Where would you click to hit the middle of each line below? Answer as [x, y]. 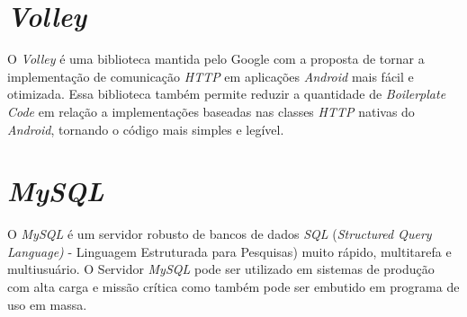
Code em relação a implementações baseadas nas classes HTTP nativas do [211, 111]
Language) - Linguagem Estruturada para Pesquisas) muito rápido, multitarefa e [229, 251]
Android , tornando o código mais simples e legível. [146, 129]
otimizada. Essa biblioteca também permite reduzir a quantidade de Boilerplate [227, 94]
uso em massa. [47, 304]
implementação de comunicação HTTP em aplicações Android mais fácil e [211, 76]
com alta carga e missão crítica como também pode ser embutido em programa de [233, 286]
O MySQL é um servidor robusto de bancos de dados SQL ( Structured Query [220, 234]
